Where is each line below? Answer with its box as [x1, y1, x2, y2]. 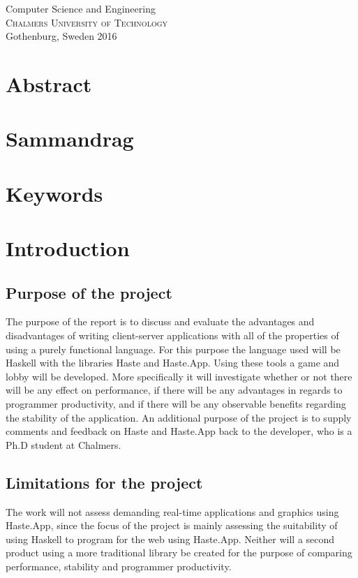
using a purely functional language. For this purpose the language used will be [6, 341, 341, 356]
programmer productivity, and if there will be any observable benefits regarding [6, 397, 346, 411]
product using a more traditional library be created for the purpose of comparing [6, 545, 352, 560]
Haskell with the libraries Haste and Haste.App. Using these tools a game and [6, 355, 340, 370]
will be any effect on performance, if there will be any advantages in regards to [6, 383, 343, 397]
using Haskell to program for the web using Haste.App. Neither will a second [6, 531, 335, 546]
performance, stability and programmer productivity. [6, 559, 232, 573]
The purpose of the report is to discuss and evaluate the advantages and [6, 314, 315, 329]
